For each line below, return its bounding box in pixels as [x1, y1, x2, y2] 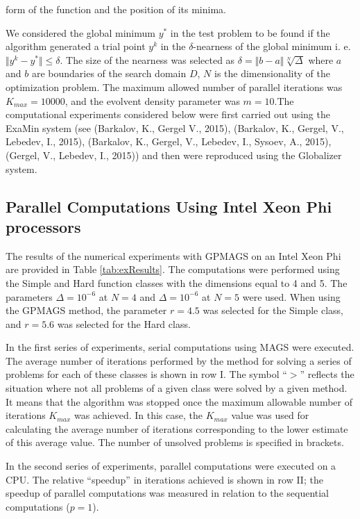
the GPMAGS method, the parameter [6, 303, 167, 318]
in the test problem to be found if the [170, 25, 330, 40]
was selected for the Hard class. [57, 316, 191, 331]
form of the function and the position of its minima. [6, 2, 226, 16]
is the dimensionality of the [214, 66, 330, 81]
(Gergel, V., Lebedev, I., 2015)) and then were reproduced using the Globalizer [6, 147, 342, 162]
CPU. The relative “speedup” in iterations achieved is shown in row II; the [6, 472, 323, 486]
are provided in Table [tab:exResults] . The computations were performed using [6, 262, 340, 277]
